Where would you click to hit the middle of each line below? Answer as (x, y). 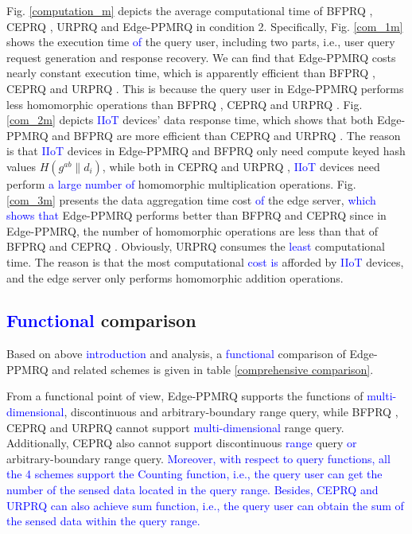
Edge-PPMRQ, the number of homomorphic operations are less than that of (192, 230)
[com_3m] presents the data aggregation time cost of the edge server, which (191, 199)
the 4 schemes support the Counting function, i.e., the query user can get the (194, 474)
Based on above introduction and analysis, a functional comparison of (176, 354)
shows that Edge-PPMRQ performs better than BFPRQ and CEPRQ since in (196, 215)
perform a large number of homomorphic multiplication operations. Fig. (181, 183)
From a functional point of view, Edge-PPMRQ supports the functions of (185, 396)
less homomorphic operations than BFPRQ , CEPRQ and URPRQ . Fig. (185, 104)
